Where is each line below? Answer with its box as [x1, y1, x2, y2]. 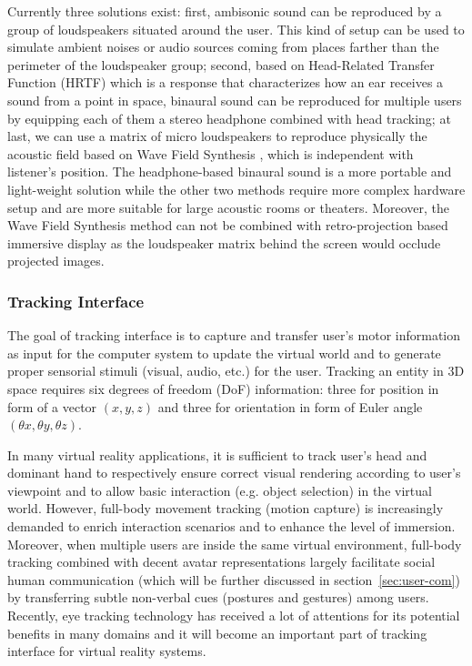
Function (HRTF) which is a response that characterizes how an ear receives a [7, 73, 444, 92]
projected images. [7, 251, 105, 270]
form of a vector [7, 397, 97, 416]
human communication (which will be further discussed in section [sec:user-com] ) [7, 570, 460, 589]
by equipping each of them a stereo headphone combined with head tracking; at [7, 108, 451, 127]
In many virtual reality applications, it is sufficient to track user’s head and [7, 445, 427, 464]
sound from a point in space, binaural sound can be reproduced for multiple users [7, 90, 462, 109]
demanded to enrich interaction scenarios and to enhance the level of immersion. [7, 517, 456, 536]
